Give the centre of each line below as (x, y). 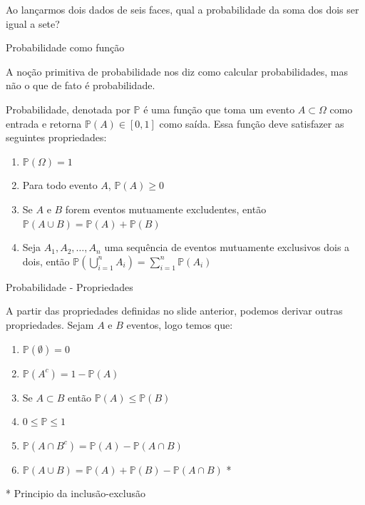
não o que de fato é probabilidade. (81, 85)
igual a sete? (33, 23)
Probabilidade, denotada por (68, 109)
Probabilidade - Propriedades (70, 286)
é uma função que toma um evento (219, 109)
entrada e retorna (44, 123)
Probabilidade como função (65, 47)
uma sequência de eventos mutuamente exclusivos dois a (227, 247)
